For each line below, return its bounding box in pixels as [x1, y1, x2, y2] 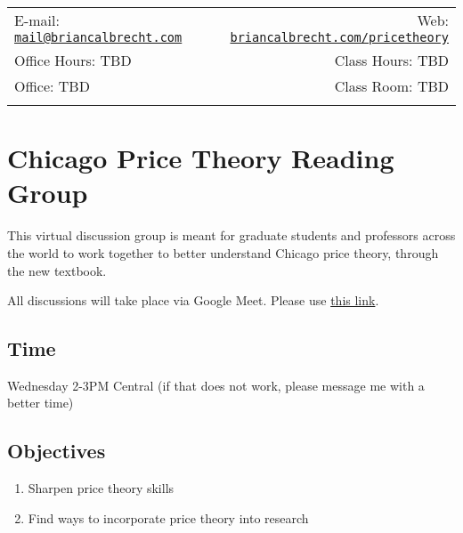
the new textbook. [7, 261, 107, 279]
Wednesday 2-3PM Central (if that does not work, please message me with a [7, 376, 425, 394]
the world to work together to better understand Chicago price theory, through [7, 243, 439, 262]
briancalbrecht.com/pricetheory [230, 30, 449, 44]
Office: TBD [14, 76, 90, 96]
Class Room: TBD [334, 76, 449, 96]
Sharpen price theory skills [28, 479, 175, 497]
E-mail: [14, 10, 60, 30]
